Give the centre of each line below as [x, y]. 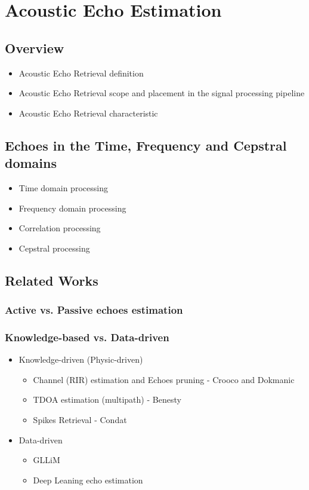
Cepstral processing [54, 248]
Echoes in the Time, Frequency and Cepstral [146, 145]
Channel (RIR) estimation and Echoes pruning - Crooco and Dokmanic [164, 379]
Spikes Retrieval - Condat [80, 419]
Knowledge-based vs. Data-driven [87, 337]
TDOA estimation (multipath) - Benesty [107, 399]
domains [31, 163]
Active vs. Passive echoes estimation [94, 310]
